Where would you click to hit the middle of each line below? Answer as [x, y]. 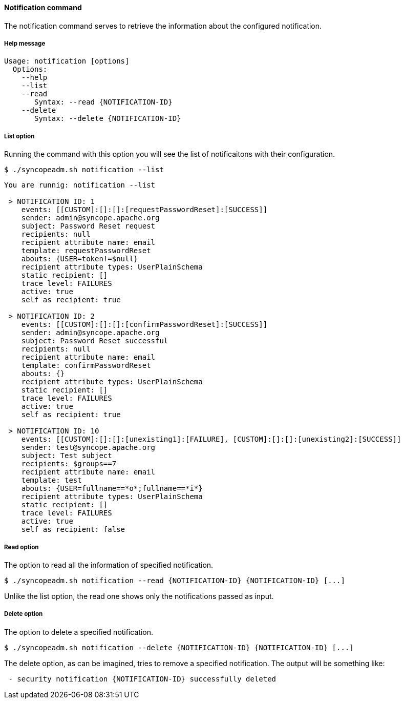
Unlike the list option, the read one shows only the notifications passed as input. [139, 596]
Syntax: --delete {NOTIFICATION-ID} [108, 119]
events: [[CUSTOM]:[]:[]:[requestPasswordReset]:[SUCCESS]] [144, 210]
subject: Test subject [67, 456]
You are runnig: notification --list [80, 185]
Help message [25, 44]
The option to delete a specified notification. [79, 632]
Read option [22, 547]
